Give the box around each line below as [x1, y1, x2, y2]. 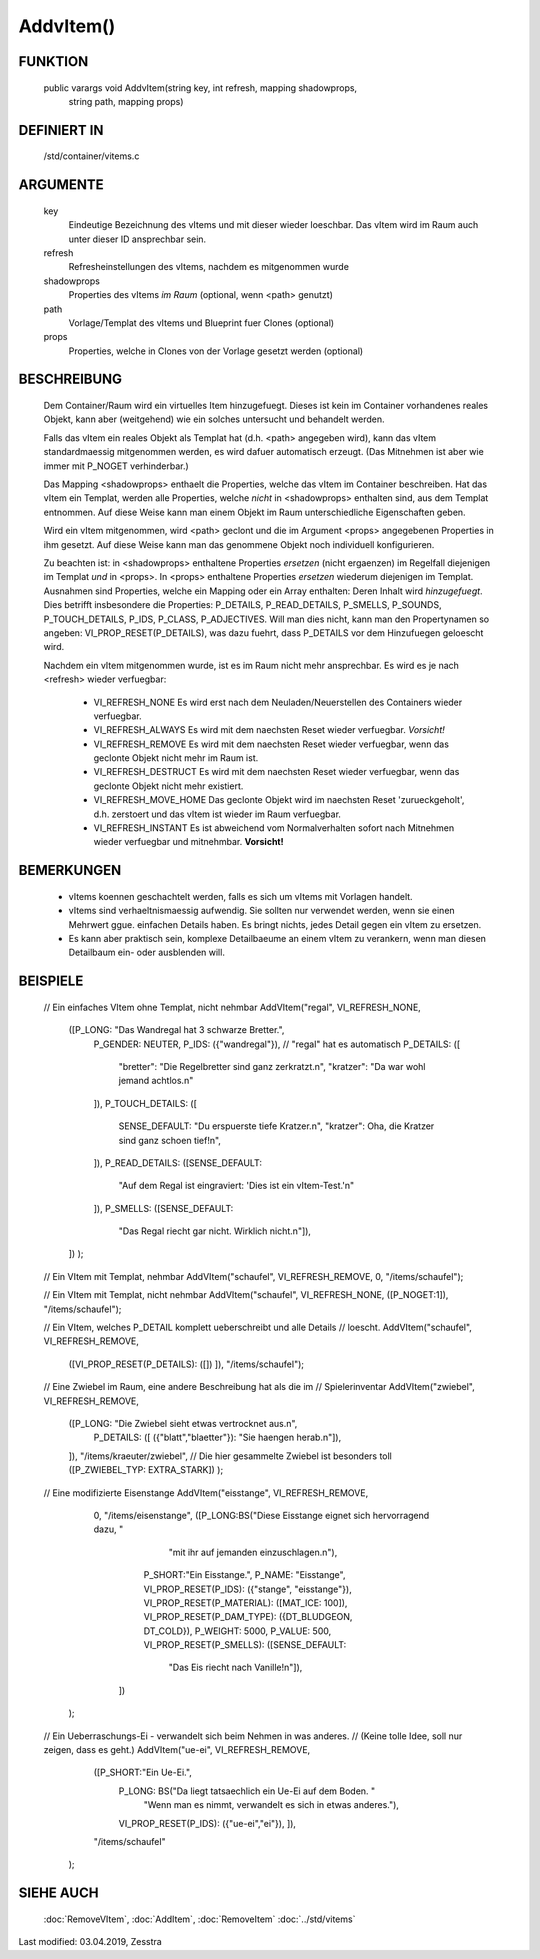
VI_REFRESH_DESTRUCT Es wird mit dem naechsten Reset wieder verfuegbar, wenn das [93, 766, 460, 778]
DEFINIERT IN [18, 121, 104, 139]
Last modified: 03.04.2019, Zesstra [18, 1936, 162, 1948]
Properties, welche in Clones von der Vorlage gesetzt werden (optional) [68, 345, 364, 357]
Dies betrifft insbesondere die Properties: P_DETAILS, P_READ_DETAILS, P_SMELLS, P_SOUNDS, [43, 599, 442, 611]
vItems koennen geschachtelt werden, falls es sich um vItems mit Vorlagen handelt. [68, 890, 414, 902]
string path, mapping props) [68, 95, 184, 107]
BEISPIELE [18, 973, 84, 990]
